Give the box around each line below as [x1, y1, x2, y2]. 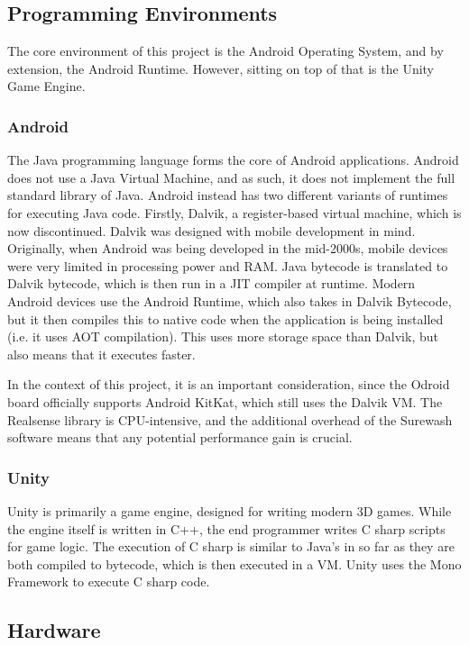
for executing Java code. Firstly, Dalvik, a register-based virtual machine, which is [7, 203, 462, 222]
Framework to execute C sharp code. [7, 572, 210, 591]
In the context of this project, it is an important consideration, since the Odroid [7, 375, 450, 394]
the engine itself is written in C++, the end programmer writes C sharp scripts [7, 519, 446, 538]
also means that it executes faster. [7, 344, 196, 363]
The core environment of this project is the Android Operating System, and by [7, 41, 444, 60]
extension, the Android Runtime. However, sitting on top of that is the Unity [7, 59, 435, 77]
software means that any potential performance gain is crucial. [7, 428, 353, 447]
